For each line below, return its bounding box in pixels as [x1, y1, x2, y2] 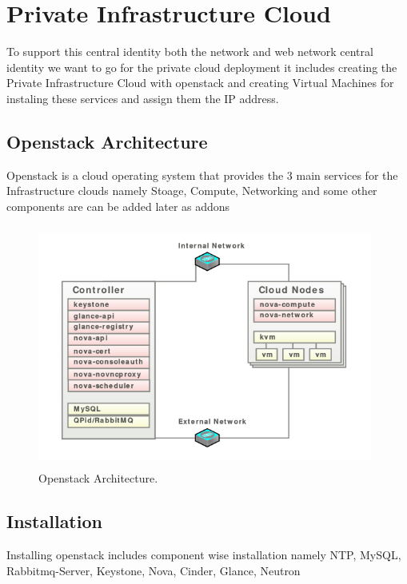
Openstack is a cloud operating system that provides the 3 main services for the [6, 166, 398, 183]
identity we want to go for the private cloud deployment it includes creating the [6, 58, 397, 75]
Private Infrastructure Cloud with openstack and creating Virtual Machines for [6, 74, 394, 91]
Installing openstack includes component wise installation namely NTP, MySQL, [6, 546, 401, 563]
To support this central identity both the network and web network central [6, 43, 373, 60]
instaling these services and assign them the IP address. [6, 89, 279, 106]
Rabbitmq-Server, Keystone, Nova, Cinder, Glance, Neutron [6, 562, 301, 578]
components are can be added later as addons [6, 197, 230, 214]
